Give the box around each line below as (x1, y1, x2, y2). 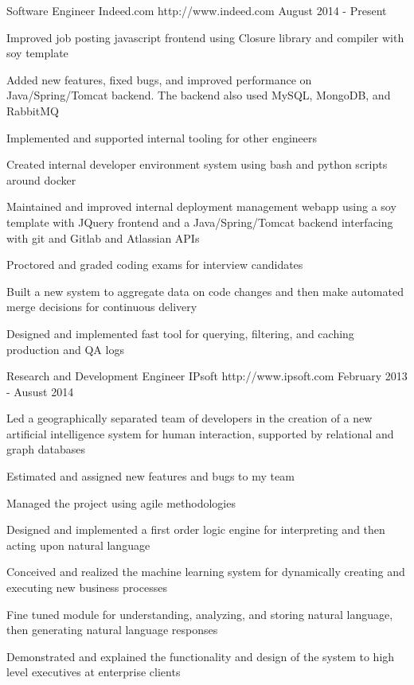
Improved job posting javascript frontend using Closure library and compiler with (6, 29, 404, 45)
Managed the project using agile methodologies (6, 494, 236, 511)
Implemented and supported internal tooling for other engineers (6, 129, 318, 146)
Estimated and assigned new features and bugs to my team (6, 468, 295, 485)
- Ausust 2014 (6, 383, 74, 399)
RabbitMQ (6, 102, 59, 119)
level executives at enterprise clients (6, 664, 181, 680)
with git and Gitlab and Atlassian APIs (6, 229, 200, 246)
